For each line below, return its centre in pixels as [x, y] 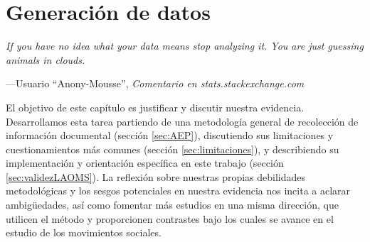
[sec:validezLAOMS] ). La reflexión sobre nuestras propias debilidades [156, 176]
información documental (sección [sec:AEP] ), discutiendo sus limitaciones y [170, 135]
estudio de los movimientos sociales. [84, 232]
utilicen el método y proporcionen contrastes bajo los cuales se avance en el [170, 218]
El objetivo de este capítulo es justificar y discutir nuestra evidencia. [155, 107]
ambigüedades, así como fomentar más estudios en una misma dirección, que [172, 205]
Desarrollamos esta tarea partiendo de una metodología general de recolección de [182, 121]
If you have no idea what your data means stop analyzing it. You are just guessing [185, 46]
